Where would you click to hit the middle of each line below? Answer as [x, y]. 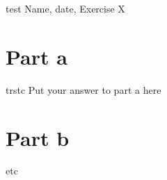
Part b [38, 137]
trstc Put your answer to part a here [83, 89]
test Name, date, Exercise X [65, 8]
